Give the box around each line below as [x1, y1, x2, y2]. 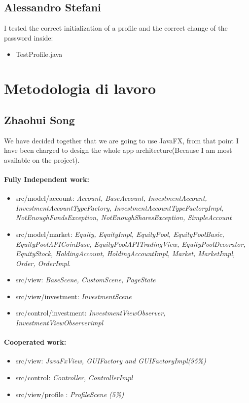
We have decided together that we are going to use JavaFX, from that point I [4, 135, 239, 145]
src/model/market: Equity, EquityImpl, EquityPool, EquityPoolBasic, [15, 228, 224, 239]
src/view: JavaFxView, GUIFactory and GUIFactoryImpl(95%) [15, 356, 206, 366]
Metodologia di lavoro [4, 78, 156, 98]
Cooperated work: [4, 337, 67, 347]
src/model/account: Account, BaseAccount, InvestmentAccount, [15, 193, 207, 203]
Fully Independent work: [4, 174, 89, 184]
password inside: [4, 32, 53, 43]
